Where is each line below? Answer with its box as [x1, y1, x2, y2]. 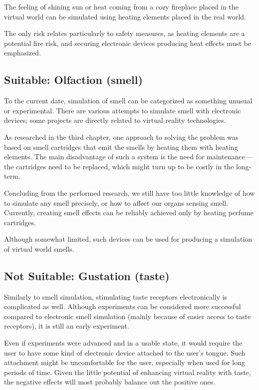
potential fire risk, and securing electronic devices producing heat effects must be [4, 37, 252, 48]
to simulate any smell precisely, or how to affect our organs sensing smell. [4, 197, 229, 208]
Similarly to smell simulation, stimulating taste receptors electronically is [4, 291, 228, 302]
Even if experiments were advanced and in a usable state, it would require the [4, 338, 243, 348]
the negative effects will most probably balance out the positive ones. [4, 377, 216, 387]
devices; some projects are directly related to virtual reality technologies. [4, 115, 226, 125]
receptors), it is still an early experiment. [4, 321, 129, 331]
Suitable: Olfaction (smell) [4, 72, 143, 87]
